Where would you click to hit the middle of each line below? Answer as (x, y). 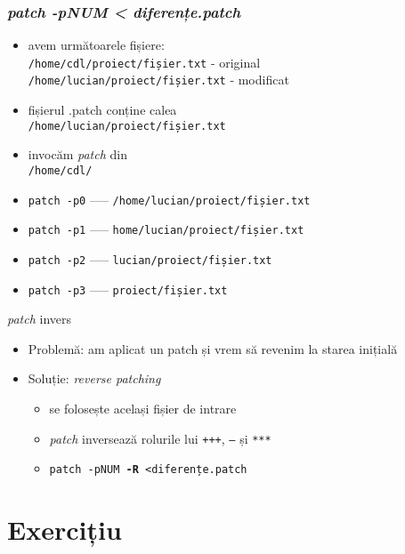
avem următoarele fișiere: (96, 45)
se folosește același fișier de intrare (143, 409)
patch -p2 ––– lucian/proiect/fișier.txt (150, 258)
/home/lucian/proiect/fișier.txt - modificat (158, 80)
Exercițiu (65, 530)
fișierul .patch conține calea (102, 110)
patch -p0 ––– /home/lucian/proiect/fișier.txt (169, 199)
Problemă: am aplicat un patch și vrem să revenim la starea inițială (213, 348)
